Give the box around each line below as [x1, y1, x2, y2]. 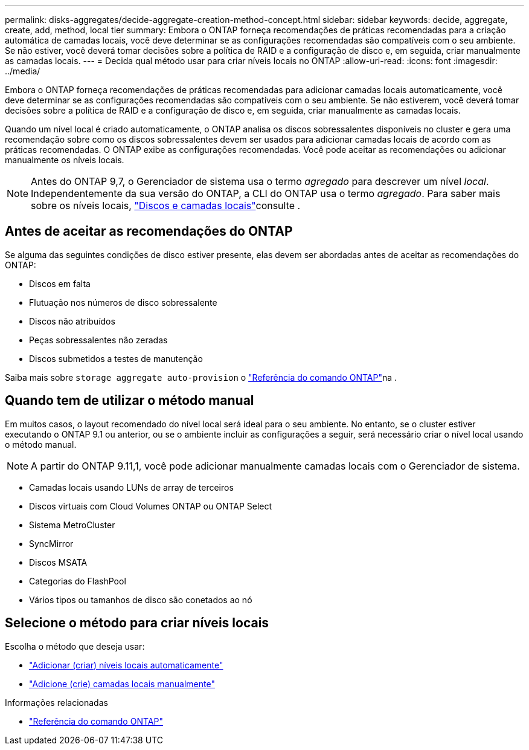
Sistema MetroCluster [29, 519, 115, 530]
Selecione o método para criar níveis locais [5, 615, 269, 631]
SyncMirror [29, 538, 74, 549]
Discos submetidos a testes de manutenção [29, 353, 203, 364]
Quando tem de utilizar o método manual [5, 393, 254, 409]
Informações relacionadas [5, 697, 108, 708]
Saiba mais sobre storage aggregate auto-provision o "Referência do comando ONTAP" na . [5, 372, 397, 383]
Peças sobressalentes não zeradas [29, 334, 168, 345]
